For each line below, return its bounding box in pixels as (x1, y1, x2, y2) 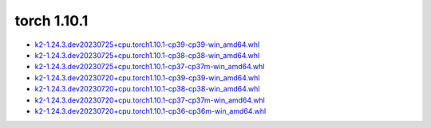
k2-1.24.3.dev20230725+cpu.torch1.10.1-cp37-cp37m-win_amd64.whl (34, 62, 265, 72)
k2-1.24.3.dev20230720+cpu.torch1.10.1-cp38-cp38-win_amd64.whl (34, 84, 260, 94)
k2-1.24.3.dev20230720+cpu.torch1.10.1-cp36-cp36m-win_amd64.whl (34, 106, 267, 115)
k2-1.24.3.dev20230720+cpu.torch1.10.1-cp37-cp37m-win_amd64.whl (34, 95, 265, 105)
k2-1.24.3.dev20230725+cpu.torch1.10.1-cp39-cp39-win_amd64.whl (34, 40, 260, 49)
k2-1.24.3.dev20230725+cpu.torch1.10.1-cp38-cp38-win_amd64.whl (34, 50, 260, 60)
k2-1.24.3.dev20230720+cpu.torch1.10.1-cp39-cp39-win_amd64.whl (34, 72, 260, 83)
